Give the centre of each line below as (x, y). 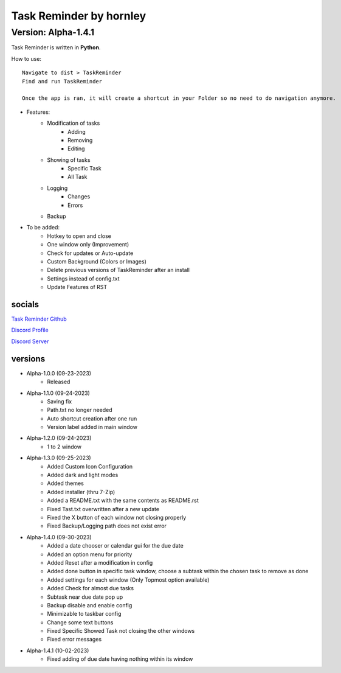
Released (59, 382)
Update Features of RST (77, 287)
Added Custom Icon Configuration (90, 466)
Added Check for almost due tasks (90, 588)
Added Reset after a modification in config (100, 562)
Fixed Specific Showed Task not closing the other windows (121, 631)
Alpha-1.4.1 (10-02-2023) (58, 650)
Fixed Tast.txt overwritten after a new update (103, 509)
